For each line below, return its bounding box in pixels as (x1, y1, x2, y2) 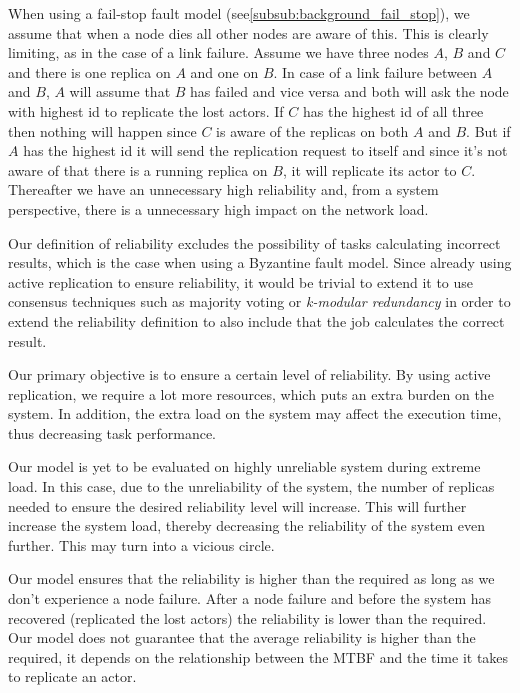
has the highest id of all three (302, 100, 484, 121)
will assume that (69, 81, 171, 102)
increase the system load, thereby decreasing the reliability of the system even (8, 515, 485, 536)
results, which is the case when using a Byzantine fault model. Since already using (8, 252, 512, 273)
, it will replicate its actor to (282, 159, 457, 180)
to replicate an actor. (8, 666, 137, 687)
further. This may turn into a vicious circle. (8, 534, 275, 555)
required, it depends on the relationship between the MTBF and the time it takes (8, 646, 509, 667)
